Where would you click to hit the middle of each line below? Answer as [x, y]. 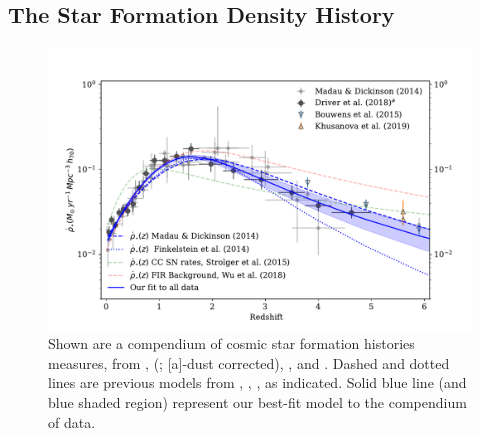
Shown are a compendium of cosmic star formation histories [231, 343]
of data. [72, 421]
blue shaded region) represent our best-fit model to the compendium [257, 401]
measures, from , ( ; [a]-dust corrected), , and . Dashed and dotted [249, 362]
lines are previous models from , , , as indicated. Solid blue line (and [257, 382]
